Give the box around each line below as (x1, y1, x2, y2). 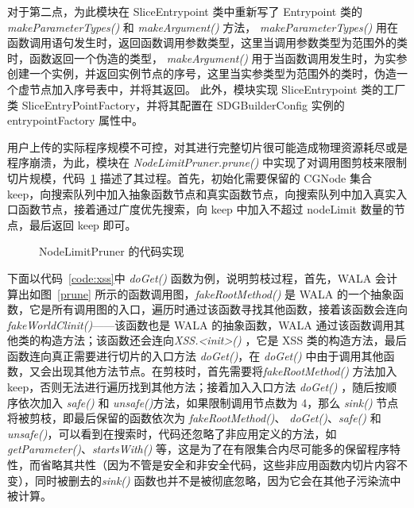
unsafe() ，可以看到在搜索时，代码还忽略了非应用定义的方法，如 (7, 425, 337, 441)
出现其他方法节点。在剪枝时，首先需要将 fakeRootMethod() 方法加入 (51, 363, 397, 379)
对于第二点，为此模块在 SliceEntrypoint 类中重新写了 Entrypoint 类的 (7, 3, 362, 19)
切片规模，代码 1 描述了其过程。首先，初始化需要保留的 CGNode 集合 (7, 169, 372, 186)
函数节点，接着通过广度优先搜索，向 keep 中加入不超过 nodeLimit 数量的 (17, 201, 394, 217)
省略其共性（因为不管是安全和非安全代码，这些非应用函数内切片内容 (40, 456, 397, 473)
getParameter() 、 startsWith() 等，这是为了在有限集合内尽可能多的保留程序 (7, 441, 389, 457)
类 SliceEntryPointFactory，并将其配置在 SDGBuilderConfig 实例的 (7, 96, 345, 113)
